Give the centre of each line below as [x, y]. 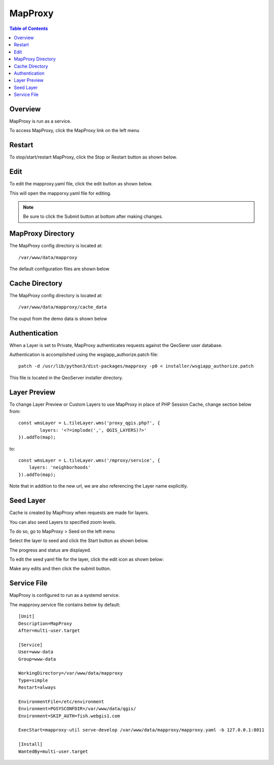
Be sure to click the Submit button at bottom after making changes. [93, 216]
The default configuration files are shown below [59, 269]
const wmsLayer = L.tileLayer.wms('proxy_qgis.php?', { [89, 423]
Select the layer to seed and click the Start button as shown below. [79, 540]
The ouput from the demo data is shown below [58, 318]
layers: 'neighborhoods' [60, 468]
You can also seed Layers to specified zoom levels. [63, 522]
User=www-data [36, 652]
